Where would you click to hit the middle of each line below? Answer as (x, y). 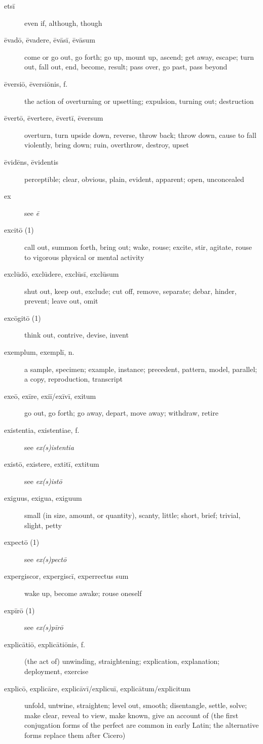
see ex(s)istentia (49, 447)
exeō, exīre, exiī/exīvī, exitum (50, 396)
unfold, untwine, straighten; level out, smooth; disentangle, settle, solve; (136, 705)
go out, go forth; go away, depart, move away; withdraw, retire (121, 413)
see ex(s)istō (43, 481)
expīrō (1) (20, 610)
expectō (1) (22, 542)
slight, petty (43, 525)
